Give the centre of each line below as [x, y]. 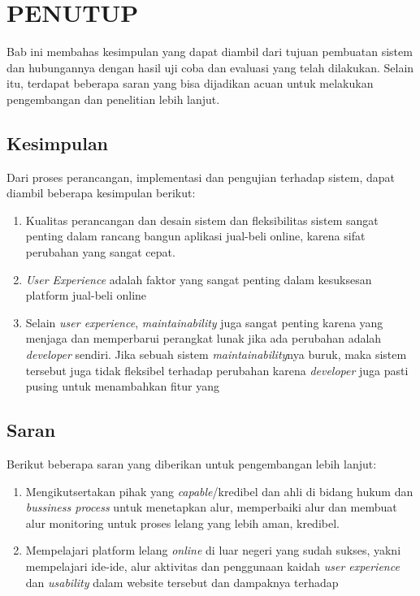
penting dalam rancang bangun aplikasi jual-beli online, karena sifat [195, 236]
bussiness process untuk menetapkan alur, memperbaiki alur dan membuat [211, 507]
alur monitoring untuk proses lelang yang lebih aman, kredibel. [182, 523]
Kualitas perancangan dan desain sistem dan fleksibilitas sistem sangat [202, 220]
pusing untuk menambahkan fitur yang [122, 386]
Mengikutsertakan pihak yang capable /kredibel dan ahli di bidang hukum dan [219, 491]
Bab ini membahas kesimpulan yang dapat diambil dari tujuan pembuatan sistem [210, 52]
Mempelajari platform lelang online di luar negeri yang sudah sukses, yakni [213, 550]
